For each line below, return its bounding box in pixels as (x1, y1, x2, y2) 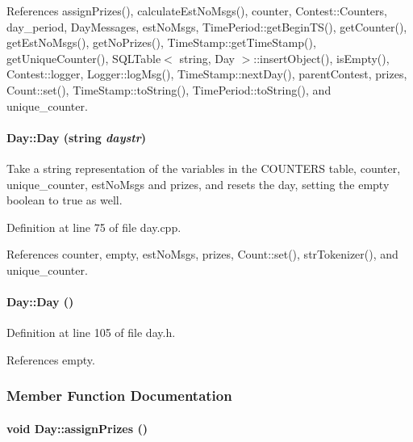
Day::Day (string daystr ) (6, 128, 146, 145)
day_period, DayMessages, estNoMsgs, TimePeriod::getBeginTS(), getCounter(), (6, 18, 407, 35)
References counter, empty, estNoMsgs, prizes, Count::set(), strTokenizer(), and (6, 246, 398, 263)
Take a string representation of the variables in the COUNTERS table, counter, (6, 159, 401, 176)
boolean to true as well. (6, 192, 123, 208)
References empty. (6, 351, 95, 368)
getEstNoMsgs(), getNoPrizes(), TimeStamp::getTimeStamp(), (6, 34, 316, 51)
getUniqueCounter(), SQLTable (6, 49, 161, 66)
